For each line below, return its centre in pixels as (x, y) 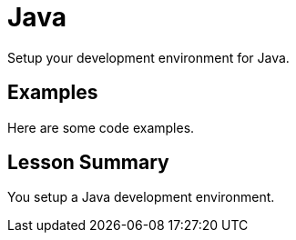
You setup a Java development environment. (141, 197)
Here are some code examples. (101, 127)
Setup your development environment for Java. (148, 57)
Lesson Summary (88, 163)
